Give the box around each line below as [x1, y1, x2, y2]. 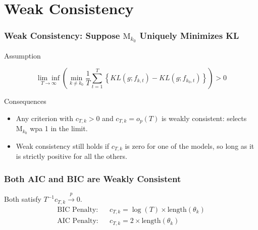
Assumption [4, 50, 41, 61]
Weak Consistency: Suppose [4, 29, 120, 42]
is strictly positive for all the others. [16, 151, 127, 161]
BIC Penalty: [57, 206, 98, 213]
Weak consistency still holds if [16, 141, 110, 151]
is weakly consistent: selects [161, 112, 247, 123]
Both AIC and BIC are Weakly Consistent [4, 172, 181, 185]
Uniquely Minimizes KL [139, 29, 239, 42]
